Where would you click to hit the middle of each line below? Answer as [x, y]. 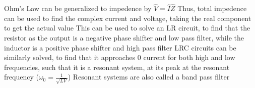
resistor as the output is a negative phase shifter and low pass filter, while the [124, 37]
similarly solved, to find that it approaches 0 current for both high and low [120, 57]
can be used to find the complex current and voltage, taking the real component [128, 18]
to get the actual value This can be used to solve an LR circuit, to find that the [127, 28]
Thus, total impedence [212, 8]
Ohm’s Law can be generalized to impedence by [78, 8]
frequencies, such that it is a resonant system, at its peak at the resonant [117, 67]
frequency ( [21, 77]
